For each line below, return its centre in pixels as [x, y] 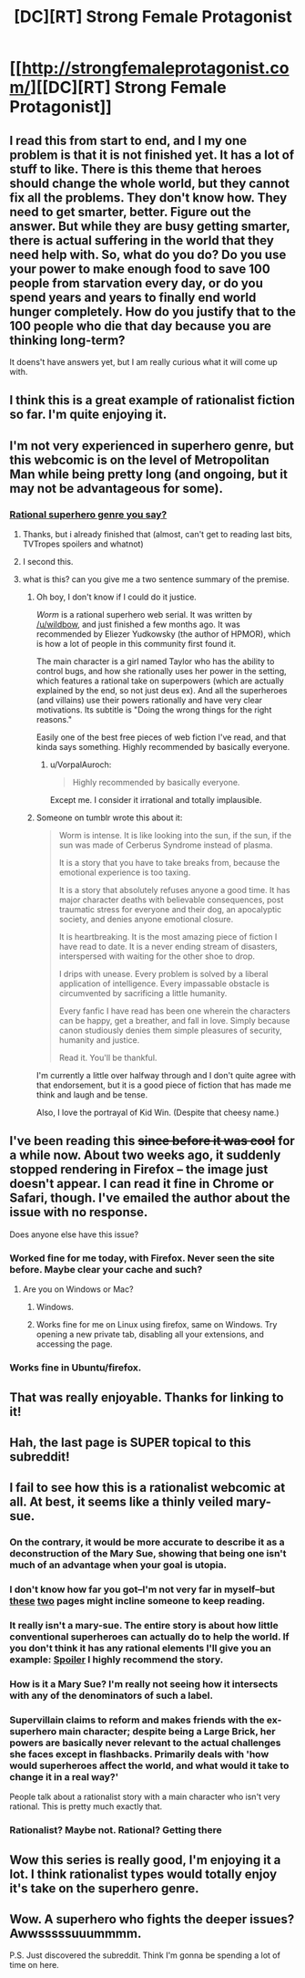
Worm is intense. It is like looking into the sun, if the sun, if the [175, 836]
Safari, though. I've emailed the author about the [150, 1198]
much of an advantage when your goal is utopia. [118, 1565]
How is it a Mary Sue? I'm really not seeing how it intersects [144, 1683]
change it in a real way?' [64, 1776]
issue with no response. [79, 1212]
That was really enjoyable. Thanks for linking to [147, 1397]
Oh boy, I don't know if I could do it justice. [117, 597]
